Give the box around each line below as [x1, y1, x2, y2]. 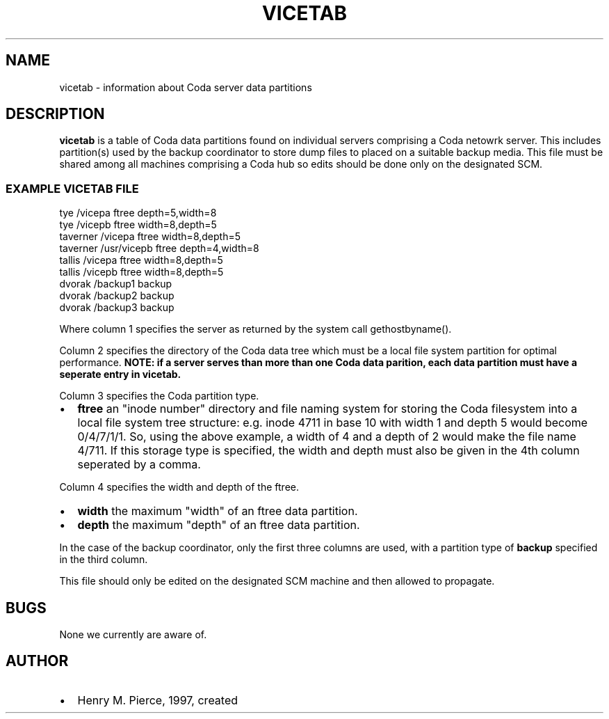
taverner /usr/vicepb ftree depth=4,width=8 [59, 242, 259, 255]
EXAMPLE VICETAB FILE [6, 181, 139, 196]
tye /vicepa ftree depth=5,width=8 [59, 207, 217, 219]
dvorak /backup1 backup [59, 278, 172, 290]
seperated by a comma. [77, 457, 201, 472]
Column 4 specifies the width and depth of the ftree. [59, 481, 299, 493]
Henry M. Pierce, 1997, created [77, 693, 238, 707]
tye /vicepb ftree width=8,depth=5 [59, 219, 217, 231]
